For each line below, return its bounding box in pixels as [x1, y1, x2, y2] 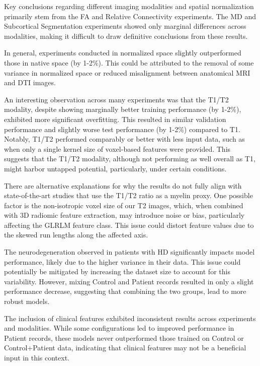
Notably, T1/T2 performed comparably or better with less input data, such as [4, 134, 245, 144]
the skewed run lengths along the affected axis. [4, 229, 148, 240]
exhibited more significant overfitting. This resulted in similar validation [4, 113, 226, 124]
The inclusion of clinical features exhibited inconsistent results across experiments [4, 313, 256, 323]
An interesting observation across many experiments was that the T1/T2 [4, 94, 229, 104]
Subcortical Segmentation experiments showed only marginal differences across [4, 21, 246, 31]
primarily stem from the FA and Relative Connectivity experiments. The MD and [4, 11, 256, 21]
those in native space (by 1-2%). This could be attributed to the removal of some [4, 57, 254, 68]
